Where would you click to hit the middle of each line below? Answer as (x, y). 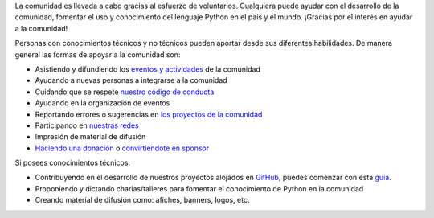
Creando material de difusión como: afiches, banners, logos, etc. (142, 200)
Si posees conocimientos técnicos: (73, 163)
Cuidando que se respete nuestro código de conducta (125, 92)
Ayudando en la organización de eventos (102, 103)
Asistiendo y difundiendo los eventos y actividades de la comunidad (148, 69)
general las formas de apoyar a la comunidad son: (98, 54)
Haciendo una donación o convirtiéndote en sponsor (122, 148)
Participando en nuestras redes (87, 125)
